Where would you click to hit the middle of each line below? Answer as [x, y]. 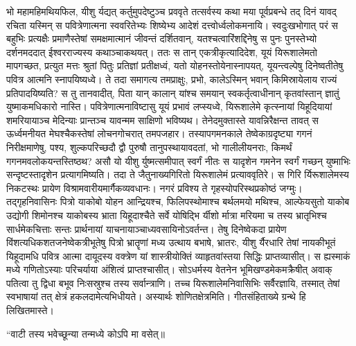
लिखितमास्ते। [30, 310]
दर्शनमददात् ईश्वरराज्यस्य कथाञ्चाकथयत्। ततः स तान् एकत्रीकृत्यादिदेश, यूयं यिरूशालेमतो [162, 52]
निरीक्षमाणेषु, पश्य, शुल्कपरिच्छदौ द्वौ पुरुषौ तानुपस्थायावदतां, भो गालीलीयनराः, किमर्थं [149, 147]
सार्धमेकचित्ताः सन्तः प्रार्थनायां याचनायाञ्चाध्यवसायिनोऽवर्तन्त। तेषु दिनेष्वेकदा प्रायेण [146, 228]
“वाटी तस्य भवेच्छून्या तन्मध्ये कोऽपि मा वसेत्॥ [86, 333]
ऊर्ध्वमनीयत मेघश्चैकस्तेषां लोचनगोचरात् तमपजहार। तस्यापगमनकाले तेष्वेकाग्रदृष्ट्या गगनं [159, 133]
